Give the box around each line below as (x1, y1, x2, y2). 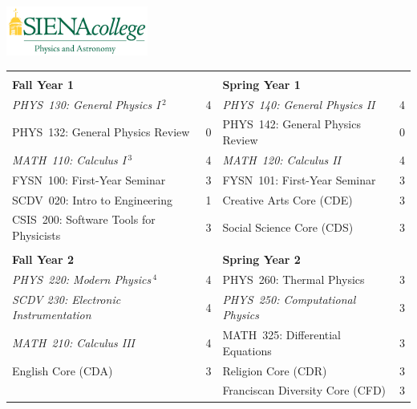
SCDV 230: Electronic (12, 290, 121, 307)
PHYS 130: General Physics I (12, 95, 160, 112)
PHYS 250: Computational (222, 290, 356, 307)
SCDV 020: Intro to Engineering (12, 191, 172, 208)
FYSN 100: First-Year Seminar (12, 171, 166, 188)
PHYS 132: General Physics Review (12, 124, 190, 140)
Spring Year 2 (222, 251, 301, 268)
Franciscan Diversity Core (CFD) (222, 382, 387, 399)
